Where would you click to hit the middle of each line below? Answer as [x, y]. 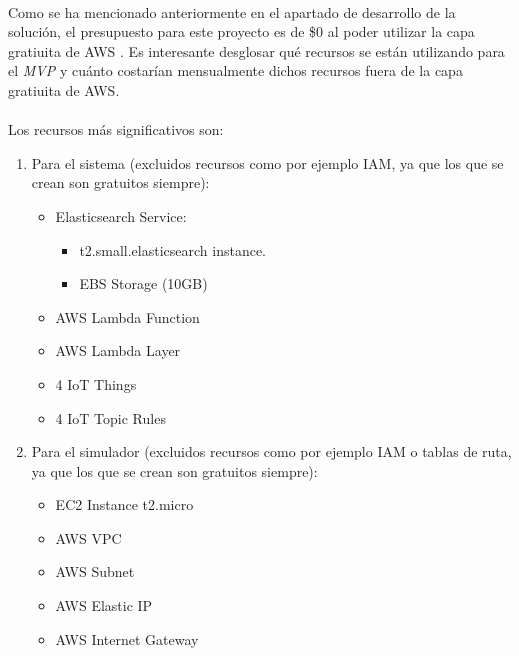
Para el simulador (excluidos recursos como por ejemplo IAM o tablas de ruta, [271, 451]
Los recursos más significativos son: [116, 129]
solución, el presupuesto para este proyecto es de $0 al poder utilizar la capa [241, 31]
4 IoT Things [96, 383]
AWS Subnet [95, 571]
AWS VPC [88, 537]
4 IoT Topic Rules [110, 417]
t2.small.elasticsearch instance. [172, 249]
